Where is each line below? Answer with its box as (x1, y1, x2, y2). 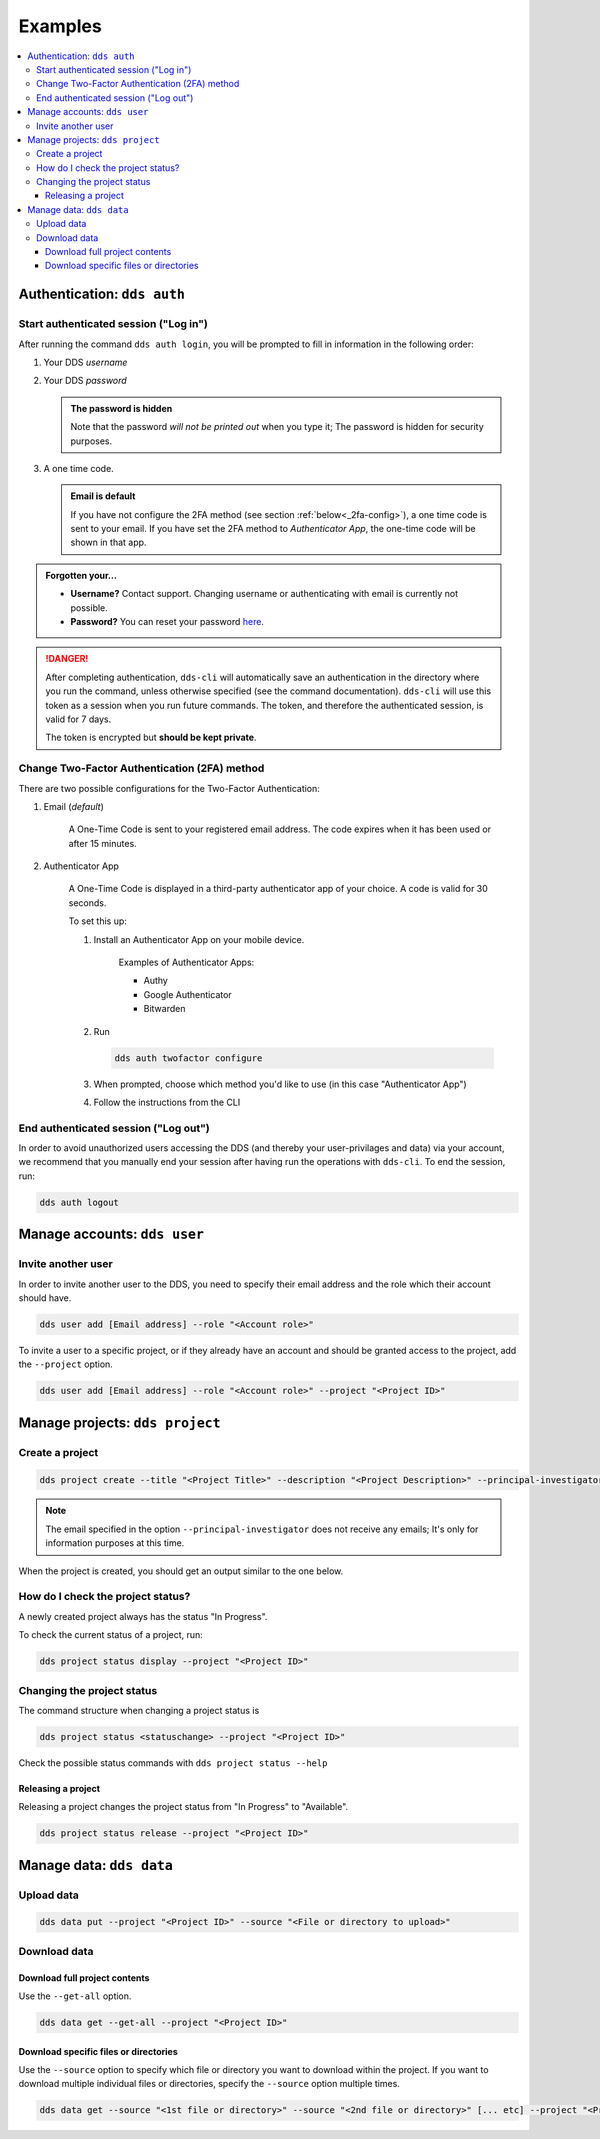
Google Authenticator (143, 988, 232, 1000)
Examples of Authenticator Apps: (118, 956, 255, 969)
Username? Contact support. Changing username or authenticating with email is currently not (70, 588, 459, 600)
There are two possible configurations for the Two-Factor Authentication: (18, 782, 320, 794)
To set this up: (68, 915, 127, 927)
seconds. (68, 896, 107, 909)
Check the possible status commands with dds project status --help (18, 1756, 328, 1769)
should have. (18, 1292, 72, 1304)
